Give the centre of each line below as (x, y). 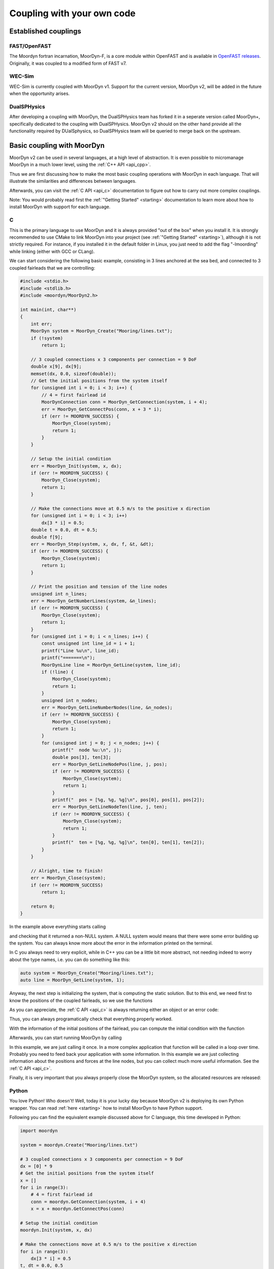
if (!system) (47, 338)
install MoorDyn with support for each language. (60, 207)
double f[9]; (47, 537)
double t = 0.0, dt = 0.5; (64, 530)
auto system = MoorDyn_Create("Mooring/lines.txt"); (87, 973)
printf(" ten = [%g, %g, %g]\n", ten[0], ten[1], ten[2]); (128, 842)
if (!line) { (58, 672)
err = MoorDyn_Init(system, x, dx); (76, 466)
